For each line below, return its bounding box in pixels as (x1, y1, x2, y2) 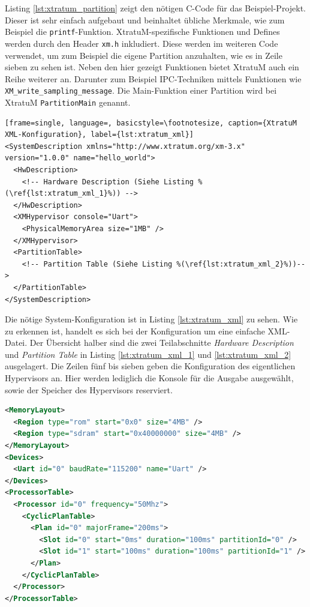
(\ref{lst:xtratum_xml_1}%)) (5, 189, 121, 198)
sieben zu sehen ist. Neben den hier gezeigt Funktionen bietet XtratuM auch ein (5, 61, 299, 73)
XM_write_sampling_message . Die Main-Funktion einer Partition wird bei (5, 84, 277, 97)
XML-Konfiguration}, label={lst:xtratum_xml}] (5, 130, 194, 139)
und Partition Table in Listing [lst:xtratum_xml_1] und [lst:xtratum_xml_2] (5, 348, 291, 360)
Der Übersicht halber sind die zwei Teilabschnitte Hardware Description (29, 336, 294, 349)
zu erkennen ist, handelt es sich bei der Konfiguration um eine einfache (5, 324, 265, 337)
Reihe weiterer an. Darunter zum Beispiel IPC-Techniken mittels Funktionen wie (5, 72, 302, 85)
